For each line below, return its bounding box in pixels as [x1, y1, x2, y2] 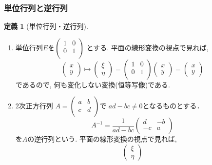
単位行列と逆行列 [4, 1, 68, 14]
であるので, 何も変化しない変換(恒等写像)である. [15, 79, 170, 89]
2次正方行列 [15, 101, 53, 111]
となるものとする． [142, 101, 204, 111]
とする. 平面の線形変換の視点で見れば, [86, 42, 209, 52]
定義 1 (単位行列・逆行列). [4, 21, 88, 31]
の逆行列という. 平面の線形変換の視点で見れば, [27, 134, 177, 144]
